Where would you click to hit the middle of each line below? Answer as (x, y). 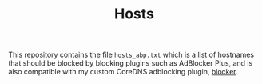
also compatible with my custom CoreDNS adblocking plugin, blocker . (123, 72)
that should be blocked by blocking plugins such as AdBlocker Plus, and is (131, 63)
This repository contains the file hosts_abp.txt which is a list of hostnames (131, 55)
